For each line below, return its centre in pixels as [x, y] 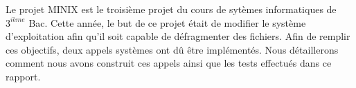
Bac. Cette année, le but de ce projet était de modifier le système [167, 22]
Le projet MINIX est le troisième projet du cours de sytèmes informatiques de [171, 9]
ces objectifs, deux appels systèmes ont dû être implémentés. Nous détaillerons [172, 49]
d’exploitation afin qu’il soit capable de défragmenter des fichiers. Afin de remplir [178, 36]
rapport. [23, 76]
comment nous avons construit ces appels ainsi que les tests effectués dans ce [169, 63]
